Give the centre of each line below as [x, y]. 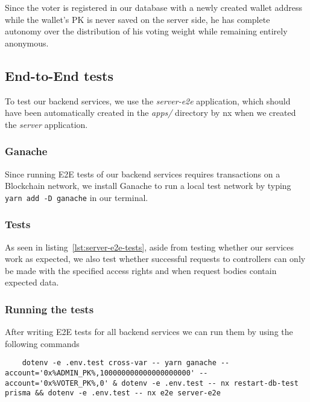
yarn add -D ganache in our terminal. [77, 197]
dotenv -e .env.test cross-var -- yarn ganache [119, 363]
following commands [42, 343]
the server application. [46, 124]
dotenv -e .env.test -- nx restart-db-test [210, 383]
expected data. [32, 282]
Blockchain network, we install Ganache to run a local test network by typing [148, 186]
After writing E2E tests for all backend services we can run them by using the [149, 332]
